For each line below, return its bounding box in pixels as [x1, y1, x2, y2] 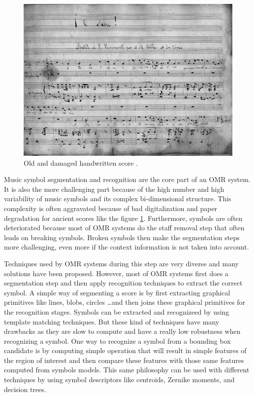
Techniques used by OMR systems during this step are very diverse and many [4, 258, 239, 268]
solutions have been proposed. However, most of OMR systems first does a [4, 268, 228, 278]
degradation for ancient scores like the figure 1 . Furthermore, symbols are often [4, 213, 243, 223]
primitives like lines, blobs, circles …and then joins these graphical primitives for [4, 297, 246, 307]
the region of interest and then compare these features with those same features [4, 355, 244, 365]
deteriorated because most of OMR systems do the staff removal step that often [4, 222, 245, 233]
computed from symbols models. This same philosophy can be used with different [4, 364, 250, 375]
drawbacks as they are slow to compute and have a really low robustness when [4, 326, 241, 336]
